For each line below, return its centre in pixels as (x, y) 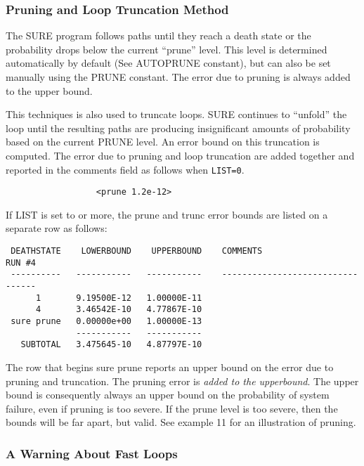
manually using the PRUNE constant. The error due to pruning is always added (178, 77)
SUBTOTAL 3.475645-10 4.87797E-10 (111, 345)
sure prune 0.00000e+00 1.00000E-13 (106, 321)
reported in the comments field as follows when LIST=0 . (125, 169)
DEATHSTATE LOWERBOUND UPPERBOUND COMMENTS (137, 251)
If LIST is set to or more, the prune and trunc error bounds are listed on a (167, 214)
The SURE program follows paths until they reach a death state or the (158, 35)
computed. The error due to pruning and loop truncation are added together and (180, 155)
